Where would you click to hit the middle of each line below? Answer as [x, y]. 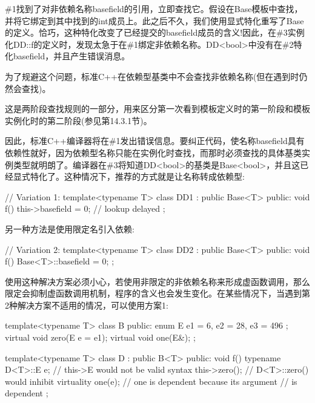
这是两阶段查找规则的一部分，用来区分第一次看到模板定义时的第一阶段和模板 [157, 109]
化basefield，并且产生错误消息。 [68, 56]
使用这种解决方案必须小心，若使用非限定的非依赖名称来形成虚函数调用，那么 [157, 281]
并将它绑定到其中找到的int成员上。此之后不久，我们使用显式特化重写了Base [154, 20]
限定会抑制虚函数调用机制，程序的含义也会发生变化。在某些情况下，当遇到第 [157, 293]
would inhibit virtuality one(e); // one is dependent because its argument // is [151, 381]
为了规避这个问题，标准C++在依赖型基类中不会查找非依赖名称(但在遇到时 [152, 76]
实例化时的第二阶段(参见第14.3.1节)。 [78, 120]
